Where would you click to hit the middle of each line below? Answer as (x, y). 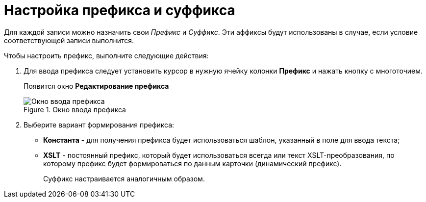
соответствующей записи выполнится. (69, 40)
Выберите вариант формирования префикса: (99, 125)
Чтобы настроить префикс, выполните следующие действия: (106, 55)
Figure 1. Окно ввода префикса (75, 109)
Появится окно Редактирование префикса (96, 86)
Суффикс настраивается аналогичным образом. (124, 178)
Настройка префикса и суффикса (120, 10)
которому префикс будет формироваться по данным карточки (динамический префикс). (192, 163)
